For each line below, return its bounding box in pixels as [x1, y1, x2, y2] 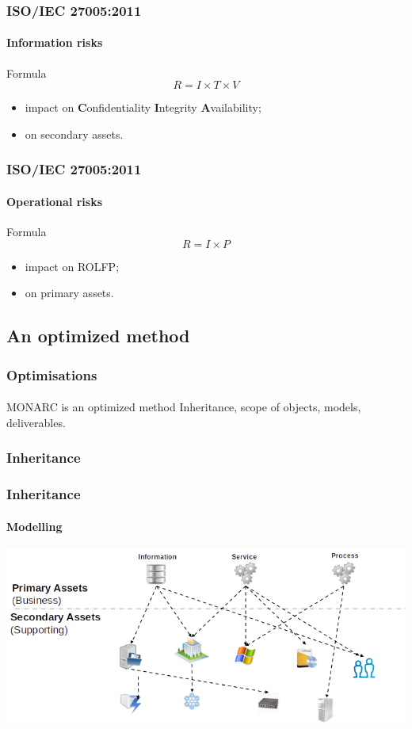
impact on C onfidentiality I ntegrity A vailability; [25, 99, 261, 116]
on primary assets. [25, 284, 114, 301]
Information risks [6, 34, 103, 51]
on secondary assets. [25, 125, 124, 142]
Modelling [6, 517, 63, 534]
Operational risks [6, 193, 103, 209]
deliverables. [6, 414, 66, 430]
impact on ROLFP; [25, 258, 120, 274]
